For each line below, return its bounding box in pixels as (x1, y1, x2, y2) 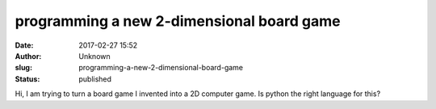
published (78, 73, 112, 84)
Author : (15, 51, 42, 61)
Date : (15, 40, 34, 50)
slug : (15, 63, 32, 73)
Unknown (78, 51, 111, 61)
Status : (15, 73, 40, 84)
